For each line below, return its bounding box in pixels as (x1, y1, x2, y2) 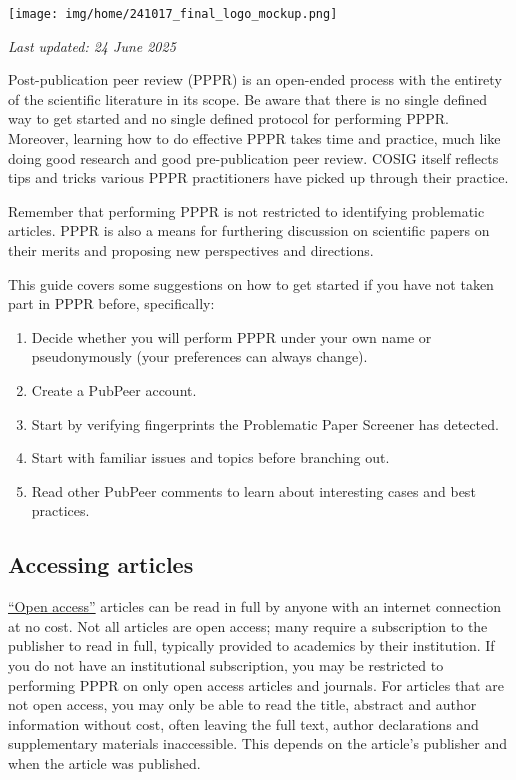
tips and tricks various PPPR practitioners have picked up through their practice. (8, 167, 509, 188)
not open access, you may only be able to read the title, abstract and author (8, 694, 477, 715)
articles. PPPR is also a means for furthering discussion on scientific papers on (8, 220, 490, 241)
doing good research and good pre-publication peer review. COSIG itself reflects (8, 147, 499, 168)
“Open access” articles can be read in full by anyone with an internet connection (8, 596, 502, 617)
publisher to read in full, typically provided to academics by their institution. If (8, 635, 495, 656)
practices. (31, 500, 90, 521)
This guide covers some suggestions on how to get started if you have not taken (8, 273, 494, 294)
